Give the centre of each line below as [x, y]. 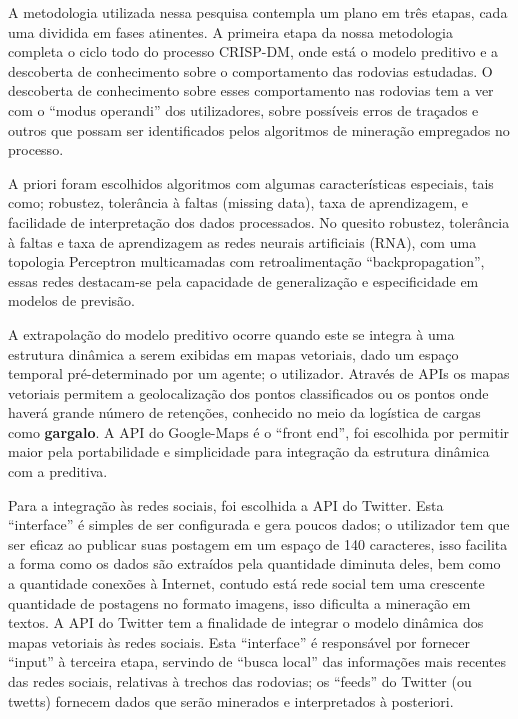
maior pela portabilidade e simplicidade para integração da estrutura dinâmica [249, 451]
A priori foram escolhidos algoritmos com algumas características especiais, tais [251, 182]
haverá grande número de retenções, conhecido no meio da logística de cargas [244, 412]
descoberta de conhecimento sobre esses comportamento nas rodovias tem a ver [251, 90]
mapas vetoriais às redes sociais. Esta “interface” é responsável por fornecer [239, 641]
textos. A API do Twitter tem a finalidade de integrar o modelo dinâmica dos [246, 622]
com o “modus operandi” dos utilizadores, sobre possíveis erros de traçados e [243, 109]
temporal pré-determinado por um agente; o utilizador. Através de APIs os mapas [259, 373]
